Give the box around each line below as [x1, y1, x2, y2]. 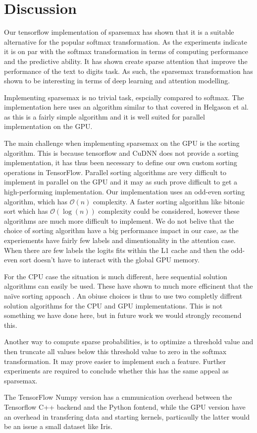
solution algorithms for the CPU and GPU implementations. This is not [4, 300, 223, 310]
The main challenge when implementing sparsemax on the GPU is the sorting [4, 138, 240, 148]
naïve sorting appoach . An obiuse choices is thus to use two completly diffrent [4, 290, 243, 301]
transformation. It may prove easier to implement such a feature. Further [4, 356, 226, 366]
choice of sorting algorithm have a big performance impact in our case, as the [4, 225, 239, 236]
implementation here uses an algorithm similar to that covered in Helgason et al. [4, 102, 249, 112]
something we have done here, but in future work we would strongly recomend [4, 310, 242, 320]
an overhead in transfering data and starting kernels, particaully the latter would [4, 411, 250, 422]
